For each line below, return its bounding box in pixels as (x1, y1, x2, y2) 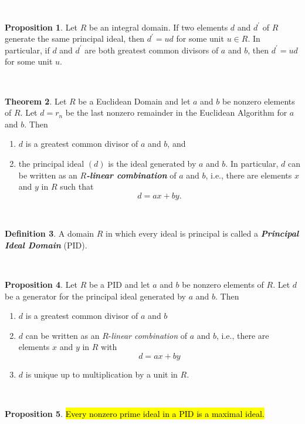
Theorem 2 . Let (5, 95, 67, 107)
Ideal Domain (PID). (5, 238, 87, 251)
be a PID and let (89, 278, 150, 291)
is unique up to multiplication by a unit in (25, 368, 178, 381)
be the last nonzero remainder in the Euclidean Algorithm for (65, 106, 287, 119)
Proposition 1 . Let (5, 21, 78, 33)
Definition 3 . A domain (5, 227, 94, 240)
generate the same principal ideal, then (5, 32, 145, 45)
